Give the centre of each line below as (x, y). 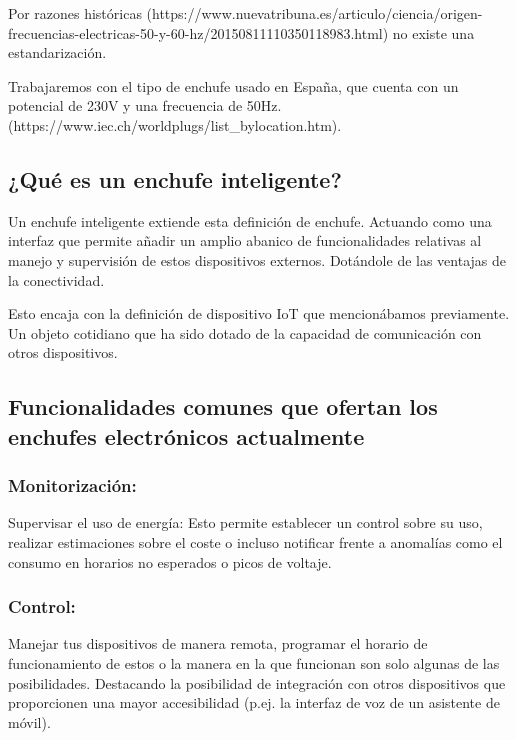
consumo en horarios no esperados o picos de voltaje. (170, 561)
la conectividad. (56, 279)
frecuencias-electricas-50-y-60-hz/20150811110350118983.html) (198, 32)
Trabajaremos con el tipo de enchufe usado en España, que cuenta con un (233, 85)
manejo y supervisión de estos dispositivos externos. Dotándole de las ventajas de (257, 259)
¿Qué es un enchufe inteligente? (175, 178)
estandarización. (57, 52)
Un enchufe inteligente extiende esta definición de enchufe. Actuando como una (250, 220)
